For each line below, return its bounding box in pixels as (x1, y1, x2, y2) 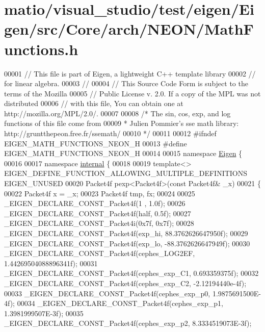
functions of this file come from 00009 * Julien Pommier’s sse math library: (4, 118, 239, 129)
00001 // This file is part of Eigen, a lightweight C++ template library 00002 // (4, 68, 256, 79)
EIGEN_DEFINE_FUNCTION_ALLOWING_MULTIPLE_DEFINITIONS (4, 168, 248, 178)
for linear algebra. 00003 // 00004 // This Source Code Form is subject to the (4, 78, 248, 89)
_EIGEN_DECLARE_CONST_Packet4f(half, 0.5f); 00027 (4, 208, 191, 218)
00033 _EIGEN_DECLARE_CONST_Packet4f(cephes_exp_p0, (4, 288, 210, 298)
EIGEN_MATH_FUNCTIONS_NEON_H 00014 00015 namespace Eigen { (4, 148, 243, 159)
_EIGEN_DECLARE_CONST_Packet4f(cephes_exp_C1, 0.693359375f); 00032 (4, 268, 259, 278)
